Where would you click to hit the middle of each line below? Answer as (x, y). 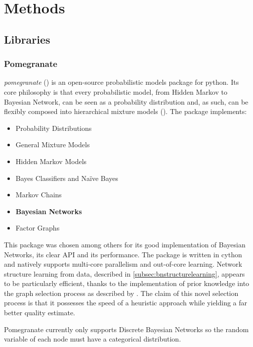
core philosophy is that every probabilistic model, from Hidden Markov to (116, 91)
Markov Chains (39, 195)
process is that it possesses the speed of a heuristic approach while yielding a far (126, 303)
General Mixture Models (53, 145)
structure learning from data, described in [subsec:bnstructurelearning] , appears (125, 273)
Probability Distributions (54, 128)
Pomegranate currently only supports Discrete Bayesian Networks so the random (126, 329)
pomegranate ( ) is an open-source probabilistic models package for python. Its (122, 82)
